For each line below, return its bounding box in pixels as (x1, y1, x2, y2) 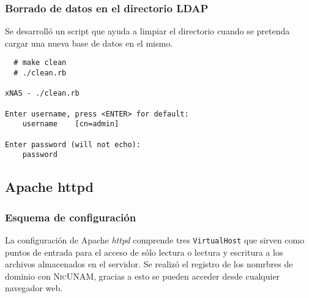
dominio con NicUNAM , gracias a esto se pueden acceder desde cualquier (5, 269, 280, 282)
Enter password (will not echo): (5, 140, 141, 149)
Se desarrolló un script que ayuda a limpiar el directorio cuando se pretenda (5, 25, 290, 37)
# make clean (13, 58, 67, 67)
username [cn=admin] (22, 120, 119, 129)
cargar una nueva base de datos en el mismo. (5, 36, 173, 49)
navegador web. (5, 281, 63, 294)
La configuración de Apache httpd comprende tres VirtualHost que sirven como (5, 233, 305, 246)
